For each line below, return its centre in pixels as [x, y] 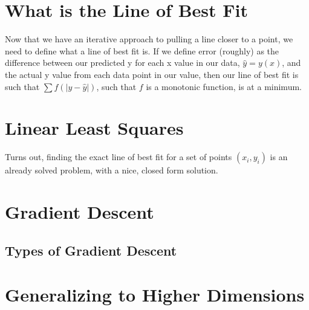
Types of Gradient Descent [91, 250]
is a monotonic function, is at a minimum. [224, 86]
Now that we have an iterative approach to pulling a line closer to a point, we [149, 39]
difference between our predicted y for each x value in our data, [122, 63]
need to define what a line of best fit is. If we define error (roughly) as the [142, 50]
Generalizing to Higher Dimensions [155, 295]
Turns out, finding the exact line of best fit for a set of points [119, 157]
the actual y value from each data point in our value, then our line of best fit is [152, 74]
